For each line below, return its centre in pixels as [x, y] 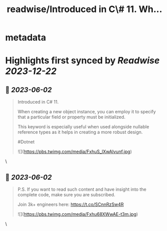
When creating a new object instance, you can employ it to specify [87, 112]
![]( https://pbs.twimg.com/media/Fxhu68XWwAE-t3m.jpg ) [78, 214]
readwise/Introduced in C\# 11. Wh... [85, 9]
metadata [26, 37]
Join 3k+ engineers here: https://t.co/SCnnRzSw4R [71, 204]
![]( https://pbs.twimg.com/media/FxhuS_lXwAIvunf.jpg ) [75, 151]
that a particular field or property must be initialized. [71, 117]
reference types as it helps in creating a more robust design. [80, 132]
